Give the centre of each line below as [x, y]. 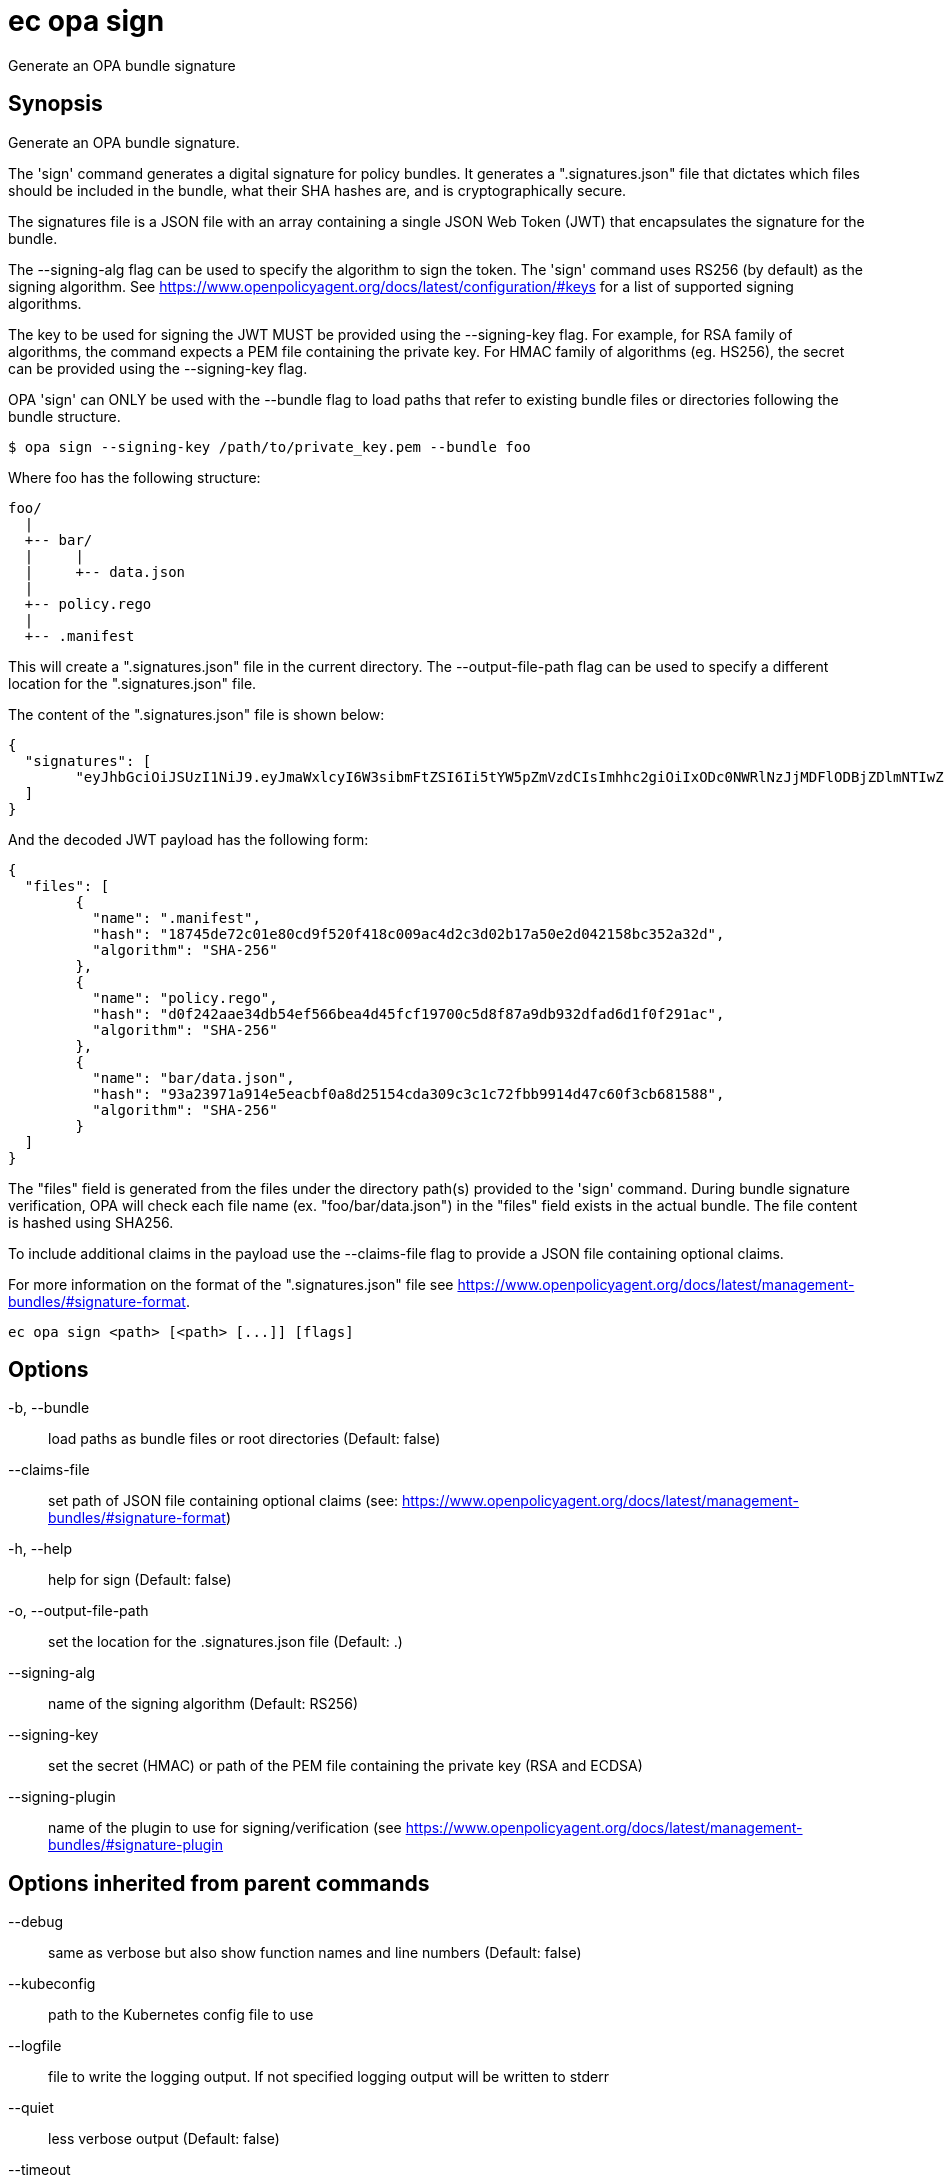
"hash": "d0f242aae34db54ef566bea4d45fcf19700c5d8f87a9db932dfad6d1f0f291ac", [408, 1013]
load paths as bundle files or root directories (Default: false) [244, 1439]
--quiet [31, 2108]
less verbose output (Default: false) [164, 2139]
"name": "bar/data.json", [193, 1077]
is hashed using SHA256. [91, 1222]
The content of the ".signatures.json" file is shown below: [196, 714]
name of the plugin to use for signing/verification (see [225, 1828]
